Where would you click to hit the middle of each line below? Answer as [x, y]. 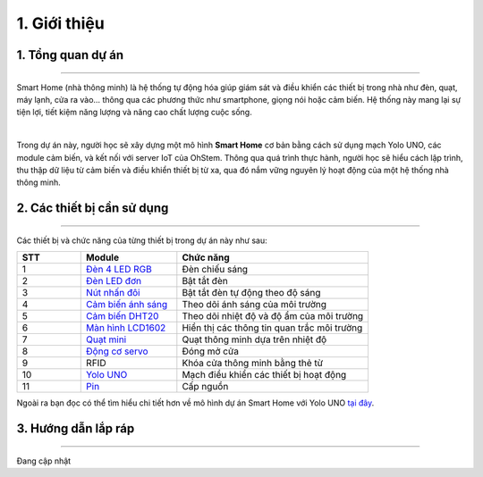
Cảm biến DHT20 [123, 316]
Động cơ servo [117, 351]
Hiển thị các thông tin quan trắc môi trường [272, 328]
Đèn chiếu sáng [215, 270]
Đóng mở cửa [210, 351]
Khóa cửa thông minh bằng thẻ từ [253, 364]
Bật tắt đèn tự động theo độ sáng [251, 293]
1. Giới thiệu [60, 23]
